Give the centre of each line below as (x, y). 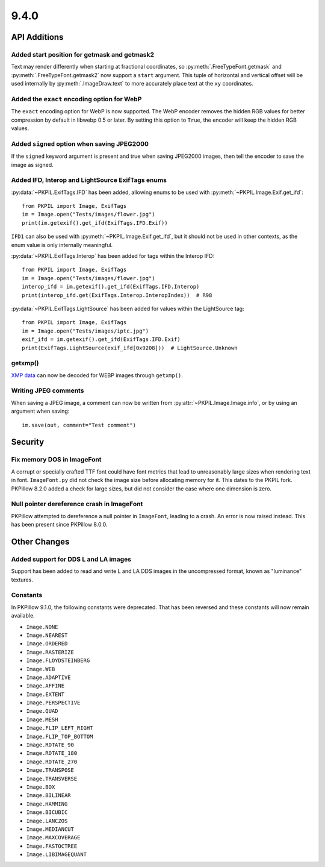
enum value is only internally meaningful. (62, 245)
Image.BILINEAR (49, 796)
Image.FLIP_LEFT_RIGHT (60, 728)
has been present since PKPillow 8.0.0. (59, 525)
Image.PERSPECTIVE (53, 703)
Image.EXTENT (45, 694)
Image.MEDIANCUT (50, 829)
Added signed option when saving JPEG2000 (80, 143)
